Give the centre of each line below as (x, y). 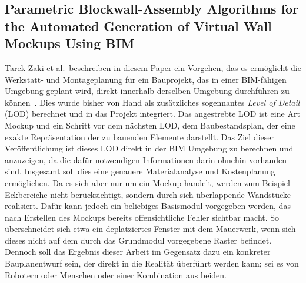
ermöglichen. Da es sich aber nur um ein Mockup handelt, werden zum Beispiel (147, 182)
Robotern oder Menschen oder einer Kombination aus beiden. (116, 274)
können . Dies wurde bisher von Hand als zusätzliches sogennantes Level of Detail (152, 102)
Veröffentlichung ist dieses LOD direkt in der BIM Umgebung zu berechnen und (149, 148)
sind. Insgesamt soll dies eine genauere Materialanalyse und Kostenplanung (140, 171)
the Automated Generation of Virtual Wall (138, 26)
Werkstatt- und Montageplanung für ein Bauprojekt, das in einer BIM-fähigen (146, 79)
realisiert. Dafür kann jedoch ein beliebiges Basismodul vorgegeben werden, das (148, 206)
